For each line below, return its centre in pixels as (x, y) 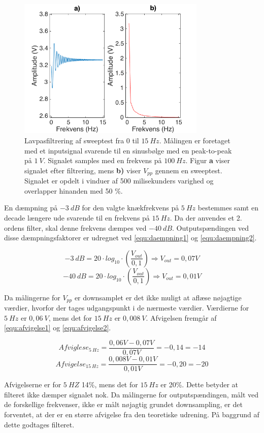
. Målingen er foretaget (195, 140)
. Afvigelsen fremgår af (181, 317)
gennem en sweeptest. (189, 170)
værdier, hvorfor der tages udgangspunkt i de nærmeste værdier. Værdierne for (127, 308)
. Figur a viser (208, 160)
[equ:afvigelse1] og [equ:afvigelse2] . (58, 328)
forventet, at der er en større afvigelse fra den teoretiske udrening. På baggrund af (132, 414)
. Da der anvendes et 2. (206, 218)
